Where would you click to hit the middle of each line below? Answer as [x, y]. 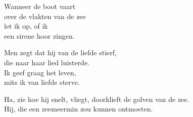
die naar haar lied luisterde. [47, 62]
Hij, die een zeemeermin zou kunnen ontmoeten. [79, 109]
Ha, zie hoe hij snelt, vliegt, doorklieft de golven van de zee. [97, 99]
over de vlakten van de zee [45, 16]
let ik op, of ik [26, 26]
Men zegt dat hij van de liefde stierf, [60, 52]
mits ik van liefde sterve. [42, 82]
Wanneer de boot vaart [40, 6]
